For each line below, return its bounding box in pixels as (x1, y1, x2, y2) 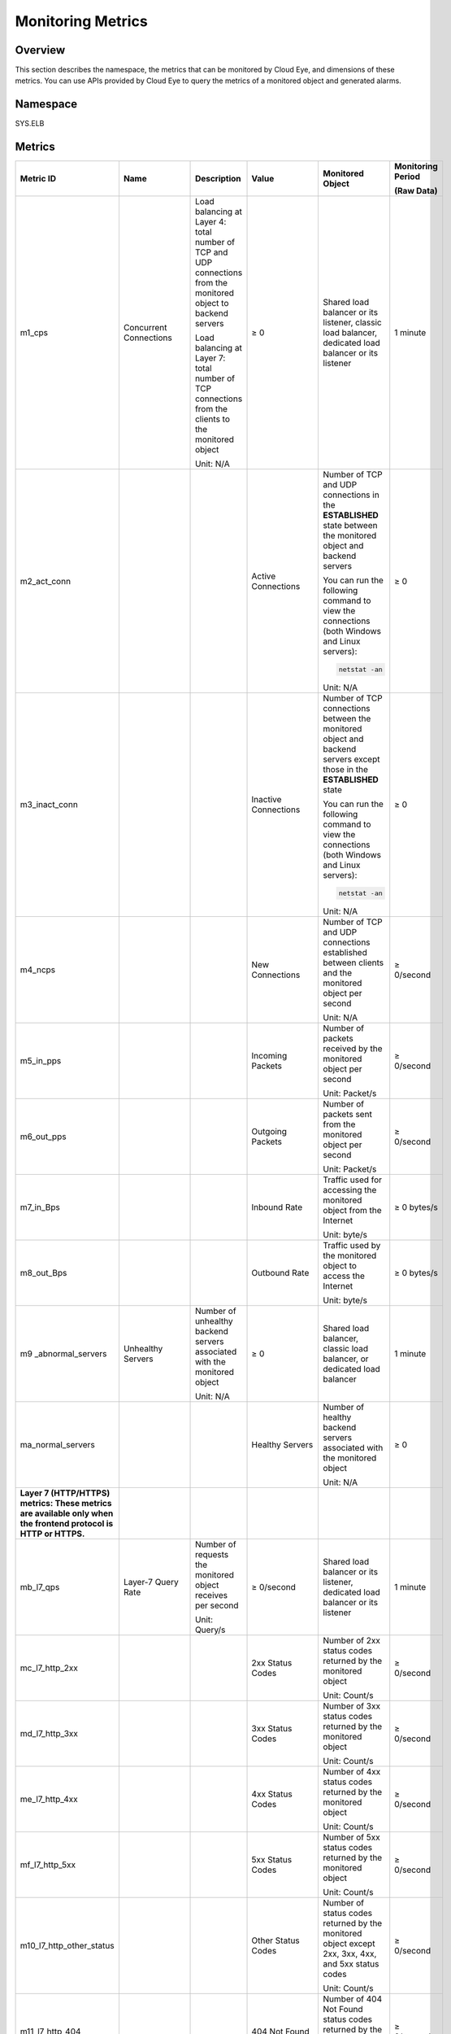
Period (394, 171, 420, 182)
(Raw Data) (394, 186, 438, 197)
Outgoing (251, 1125, 288, 1137)
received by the (323, 1042, 383, 1054)
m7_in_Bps (20, 1201, 60, 1212)
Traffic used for (323, 1174, 382, 1185)
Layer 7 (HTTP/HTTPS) (20, 1487, 111, 1499)
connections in (323, 489, 379, 500)
